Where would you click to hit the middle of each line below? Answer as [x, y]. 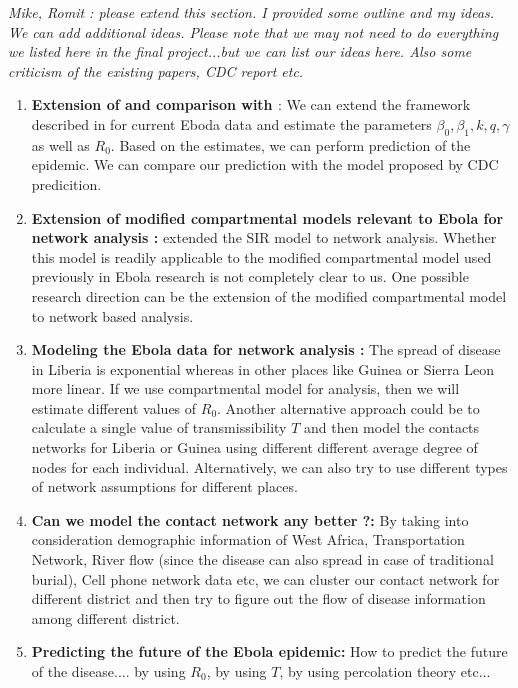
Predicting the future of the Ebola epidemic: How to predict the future [269, 651]
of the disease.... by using [108, 671]
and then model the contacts [391, 427]
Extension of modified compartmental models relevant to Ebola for [267, 217]
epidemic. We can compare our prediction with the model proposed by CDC [265, 164]
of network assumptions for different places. [164, 486]
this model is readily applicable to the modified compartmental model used [261, 256]
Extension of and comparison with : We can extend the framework [251, 104]
